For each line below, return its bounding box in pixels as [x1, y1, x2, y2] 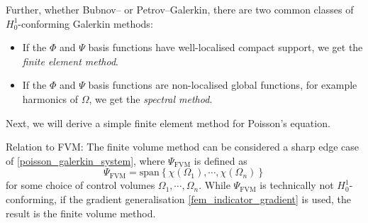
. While [199, 178, 230, 192]
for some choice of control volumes [6, 178, 155, 192]
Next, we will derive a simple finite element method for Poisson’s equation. [6, 115, 330, 130]
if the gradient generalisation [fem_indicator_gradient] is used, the [60, 191, 351, 206]
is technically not [260, 178, 334, 192]
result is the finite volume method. [6, 205, 156, 220]
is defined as [194, 153, 247, 168]
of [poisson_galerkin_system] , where [6, 153, 165, 168]
